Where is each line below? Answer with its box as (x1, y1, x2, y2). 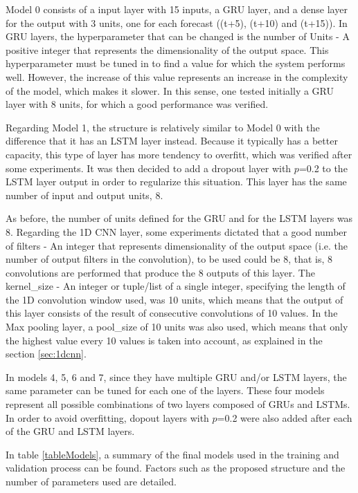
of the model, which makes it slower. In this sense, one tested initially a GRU (6, 83, 334, 97)
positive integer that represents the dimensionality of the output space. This (6, 42, 329, 57)
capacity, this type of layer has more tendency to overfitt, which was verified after (6, 147, 352, 161)
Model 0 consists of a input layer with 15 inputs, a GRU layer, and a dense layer (6, 2, 348, 16)
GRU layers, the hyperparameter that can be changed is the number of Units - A (6, 29, 350, 44)
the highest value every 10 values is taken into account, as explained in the (6, 333, 323, 347)
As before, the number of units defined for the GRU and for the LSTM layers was (6, 211, 353, 225)
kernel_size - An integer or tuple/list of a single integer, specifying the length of (6, 279, 346, 293)
